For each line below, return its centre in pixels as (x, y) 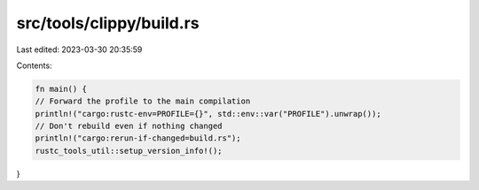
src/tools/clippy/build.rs (108, 23)
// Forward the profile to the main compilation (143, 101)
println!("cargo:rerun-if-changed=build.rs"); (138, 138)
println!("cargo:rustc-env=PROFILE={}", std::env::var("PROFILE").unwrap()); (208, 114)
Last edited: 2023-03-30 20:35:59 (79, 49)
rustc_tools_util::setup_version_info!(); (129, 151)
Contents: (34, 65)
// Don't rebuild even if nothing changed (129, 126)
